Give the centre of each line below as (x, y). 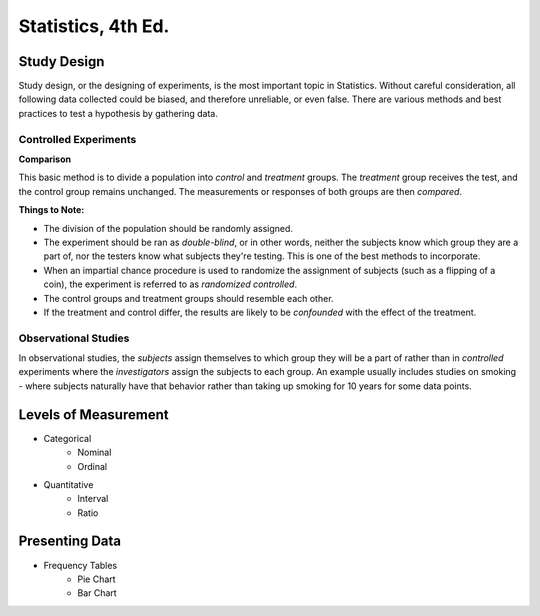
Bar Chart (97, 593)
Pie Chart (96, 579)
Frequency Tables (80, 565)
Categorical (67, 438)
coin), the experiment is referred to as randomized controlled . (170, 284)
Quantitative (68, 484)
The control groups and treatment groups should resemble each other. (188, 298)
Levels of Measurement (93, 414)
